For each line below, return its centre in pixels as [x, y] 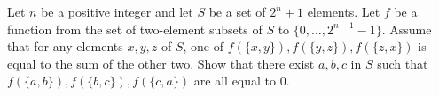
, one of [204, 46]
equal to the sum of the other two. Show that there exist [161, 63]
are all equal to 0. [242, 81]
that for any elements [65, 46]
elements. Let [344, 11]
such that [403, 63]
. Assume [407, 29]
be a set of [237, 11]
